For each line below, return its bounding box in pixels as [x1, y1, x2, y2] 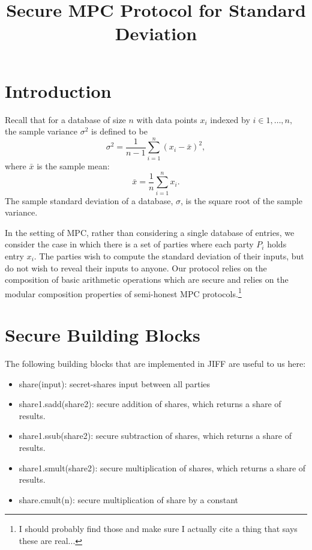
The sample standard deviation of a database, [5, 194, 173, 207]
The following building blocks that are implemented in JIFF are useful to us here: [5, 357, 306, 370]
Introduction [5, 78, 112, 103]
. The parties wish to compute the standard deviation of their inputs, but [34, 249, 304, 262]
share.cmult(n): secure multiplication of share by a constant [19, 493, 238, 506]
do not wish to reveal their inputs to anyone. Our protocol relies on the [5, 261, 267, 274]
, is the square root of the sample [180, 194, 302, 207]
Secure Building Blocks [5, 322, 200, 347]
